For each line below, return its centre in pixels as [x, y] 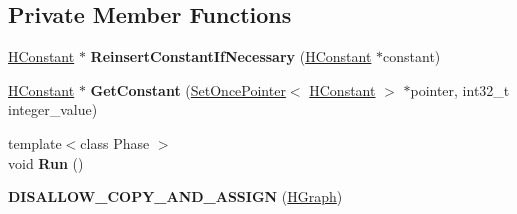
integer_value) [53, 109]
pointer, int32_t [460, 89]
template [35, 142]
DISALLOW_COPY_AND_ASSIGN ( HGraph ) [175, 196]
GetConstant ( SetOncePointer [188, 89]
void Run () [46, 162]
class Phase [115, 142]
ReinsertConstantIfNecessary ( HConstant [231, 56]
